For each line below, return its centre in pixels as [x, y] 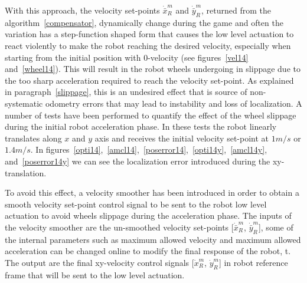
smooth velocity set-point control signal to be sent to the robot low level [136, 204]
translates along [33, 138]
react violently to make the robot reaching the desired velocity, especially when [148, 45]
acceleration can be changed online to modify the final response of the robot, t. [148, 251]
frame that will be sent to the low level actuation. [95, 274]
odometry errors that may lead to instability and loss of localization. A [174, 103]
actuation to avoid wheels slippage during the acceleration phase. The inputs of [148, 215]
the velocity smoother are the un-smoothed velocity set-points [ [119, 227]
